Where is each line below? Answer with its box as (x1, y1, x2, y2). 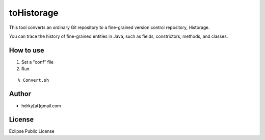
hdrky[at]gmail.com (21, 103, 61, 109)
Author (9, 90, 31, 98)
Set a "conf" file (21, 59, 54, 65)
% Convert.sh (18, 77, 49, 83)
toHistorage (9, 7, 59, 18)
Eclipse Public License (9, 128, 55, 134)
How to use (9, 46, 44, 54)
